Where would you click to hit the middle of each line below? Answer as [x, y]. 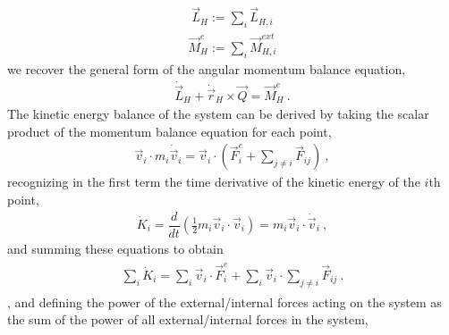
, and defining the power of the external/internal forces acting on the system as [224, 301]
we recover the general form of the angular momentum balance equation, [207, 68]
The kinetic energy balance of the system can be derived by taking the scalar [218, 114]
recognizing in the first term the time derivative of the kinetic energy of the [214, 182]
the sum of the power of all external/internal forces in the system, [188, 319]
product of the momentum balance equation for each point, [169, 131]
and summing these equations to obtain [115, 248]
